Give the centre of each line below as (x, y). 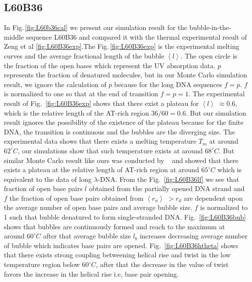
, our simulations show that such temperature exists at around (110, 150)
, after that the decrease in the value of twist (162, 264)
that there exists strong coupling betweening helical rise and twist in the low (117, 255)
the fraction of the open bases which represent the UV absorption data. (110, 65)
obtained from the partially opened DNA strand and (167, 188)
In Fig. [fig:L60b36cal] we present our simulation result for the (96, 27)
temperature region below (42, 264)
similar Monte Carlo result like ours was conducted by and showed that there (121, 160)
